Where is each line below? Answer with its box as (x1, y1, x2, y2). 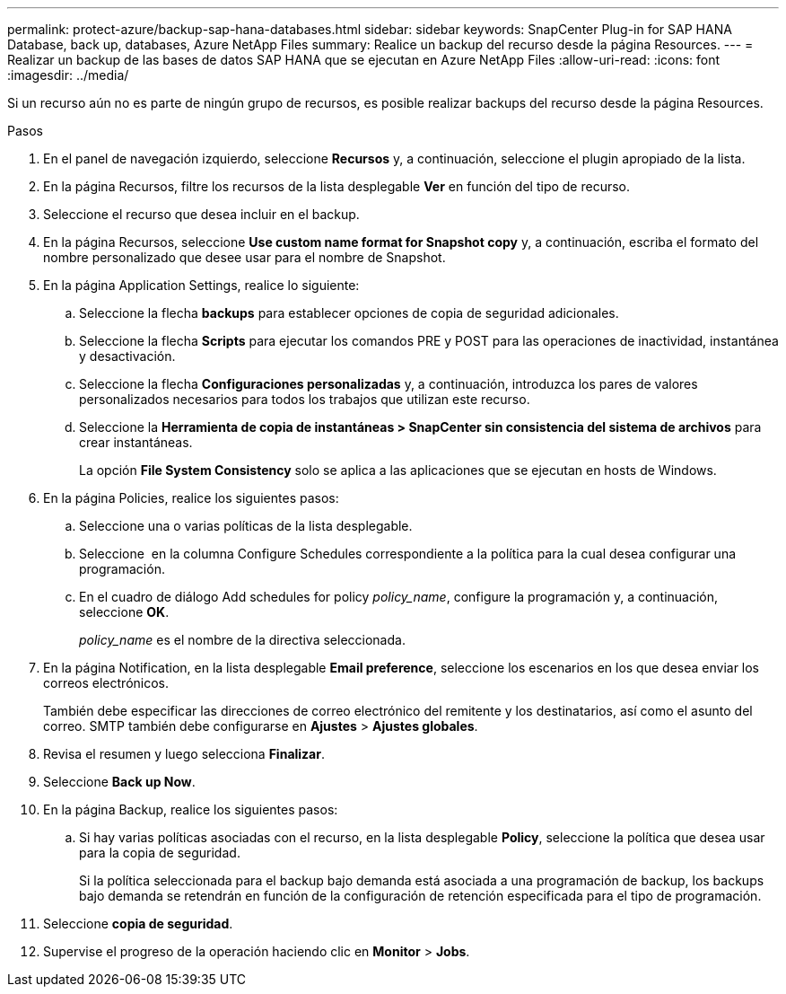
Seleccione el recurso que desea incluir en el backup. (43, 207, 360, 222)
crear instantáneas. (79, 435, 193, 450)
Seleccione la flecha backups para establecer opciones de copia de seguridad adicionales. (79, 305, 619, 321)
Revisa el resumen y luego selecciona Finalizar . (43, 746, 325, 761)
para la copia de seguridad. (79, 845, 240, 860)
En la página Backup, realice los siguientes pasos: (43, 802, 338, 817)
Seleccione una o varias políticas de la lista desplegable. (79, 518, 413, 533)
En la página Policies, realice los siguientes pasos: (43, 490, 339, 506)
